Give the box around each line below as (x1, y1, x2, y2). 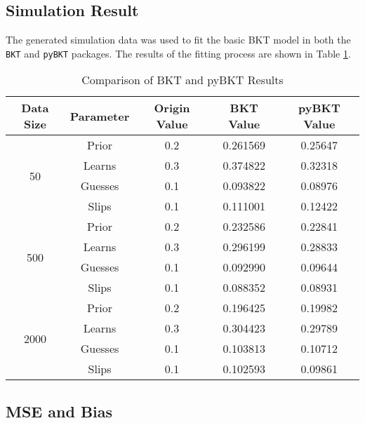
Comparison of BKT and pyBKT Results (81, 72, 284, 88)
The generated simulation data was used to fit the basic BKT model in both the (6, 32, 351, 47)
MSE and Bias (6, 400, 113, 422)
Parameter (69, 107, 130, 124)
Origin (154, 100, 190, 116)
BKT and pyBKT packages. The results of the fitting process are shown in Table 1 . (6, 46, 351, 60)
